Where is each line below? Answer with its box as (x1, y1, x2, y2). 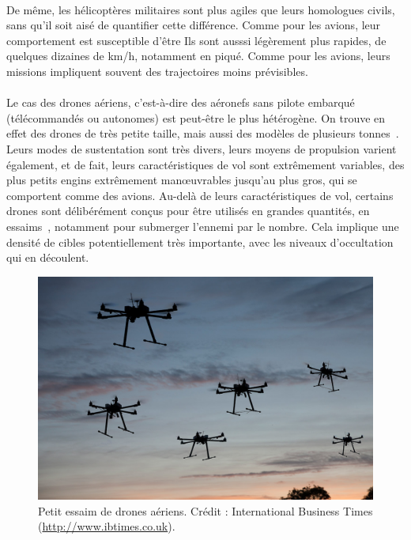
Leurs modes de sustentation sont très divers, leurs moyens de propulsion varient (6, 140, 397, 157)
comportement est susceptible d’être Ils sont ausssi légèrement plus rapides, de (6, 32, 386, 48)
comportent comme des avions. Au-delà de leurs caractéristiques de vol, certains (6, 187, 394, 203)
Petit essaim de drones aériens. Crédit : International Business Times (38, 502, 373, 519)
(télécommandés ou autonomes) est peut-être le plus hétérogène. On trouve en (6, 109, 386, 126)
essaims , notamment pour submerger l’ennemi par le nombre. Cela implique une (6, 217, 399, 234)
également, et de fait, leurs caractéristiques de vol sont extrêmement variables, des (6, 156, 405, 172)
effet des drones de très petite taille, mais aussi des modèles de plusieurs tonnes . (6, 125, 399, 142)
